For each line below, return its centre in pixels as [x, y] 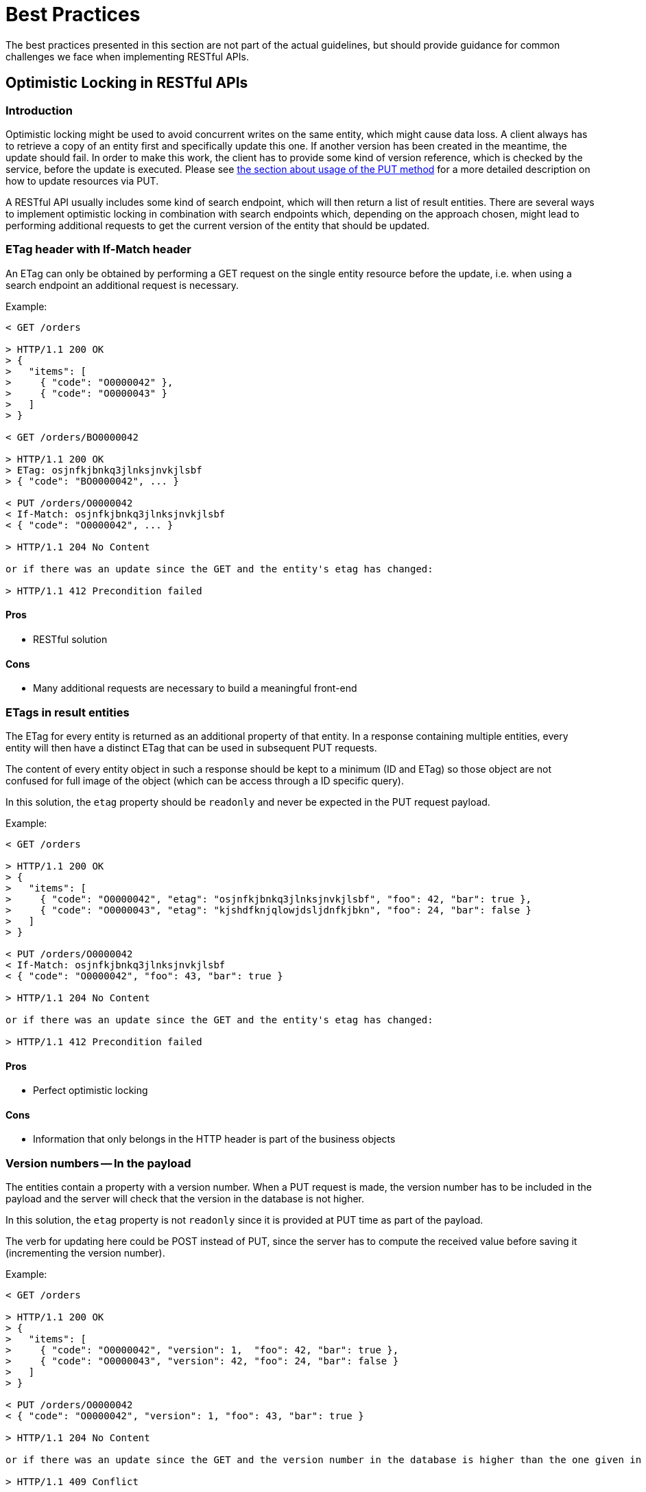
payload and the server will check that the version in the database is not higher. [185, 1199]
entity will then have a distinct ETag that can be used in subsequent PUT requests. [191, 747]
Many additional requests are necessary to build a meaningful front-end [195, 688]
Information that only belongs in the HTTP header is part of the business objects [214, 1139]
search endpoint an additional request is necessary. [122, 285]
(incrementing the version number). [85, 1253]
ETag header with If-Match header [98, 249]
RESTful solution [70, 639]
